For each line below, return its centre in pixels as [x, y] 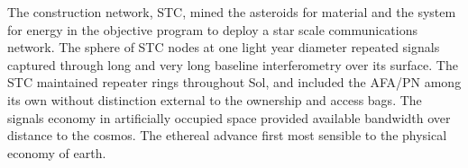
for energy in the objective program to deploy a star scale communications [213, 29]
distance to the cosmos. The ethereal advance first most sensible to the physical [227, 135]
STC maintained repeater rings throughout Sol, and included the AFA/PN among [234, 82]
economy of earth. [57, 152]
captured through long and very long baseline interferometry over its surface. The [233, 64]
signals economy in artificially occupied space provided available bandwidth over [229, 117]
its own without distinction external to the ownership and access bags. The [215, 99]
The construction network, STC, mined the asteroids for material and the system [232, 12]
